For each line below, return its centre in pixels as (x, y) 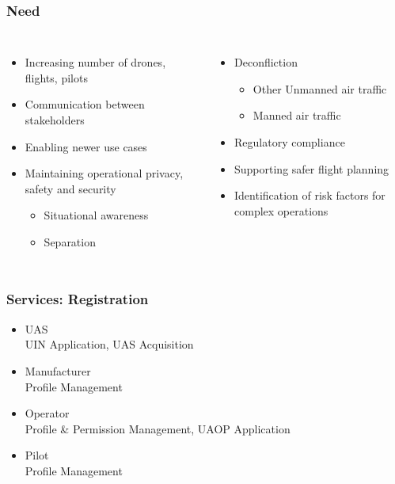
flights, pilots (56, 77)
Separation (70, 241)
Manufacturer (58, 370)
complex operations (281, 210)
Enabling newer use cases (86, 146)
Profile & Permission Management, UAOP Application (158, 428)
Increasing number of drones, (95, 62)
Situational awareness (96, 215)
